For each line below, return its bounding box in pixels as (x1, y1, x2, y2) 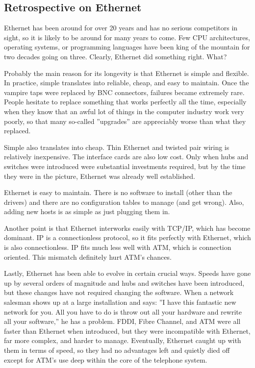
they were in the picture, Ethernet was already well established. (4, 171, 195, 181)
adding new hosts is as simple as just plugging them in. (4, 206, 170, 217)
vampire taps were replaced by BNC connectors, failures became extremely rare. (4, 87, 245, 97)
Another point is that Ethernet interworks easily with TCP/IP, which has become (4, 222, 251, 233)
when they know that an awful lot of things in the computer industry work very (4, 106, 244, 116)
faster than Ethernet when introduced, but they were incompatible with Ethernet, (4, 325, 251, 336)
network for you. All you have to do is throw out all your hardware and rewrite (4, 306, 242, 317)
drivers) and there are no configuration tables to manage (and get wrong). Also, (4, 196, 244, 207)
